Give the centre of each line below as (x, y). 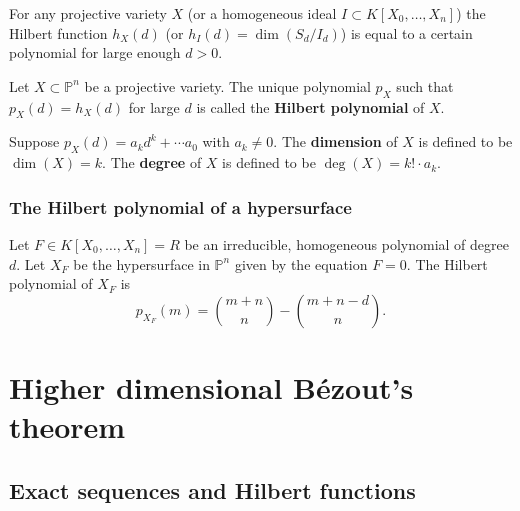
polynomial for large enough (95, 52)
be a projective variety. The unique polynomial (227, 85)
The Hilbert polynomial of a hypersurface (180, 206)
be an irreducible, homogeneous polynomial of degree (346, 243)
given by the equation (301, 263)
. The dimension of (335, 141)
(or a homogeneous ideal (262, 13)
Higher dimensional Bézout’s (211, 386)
